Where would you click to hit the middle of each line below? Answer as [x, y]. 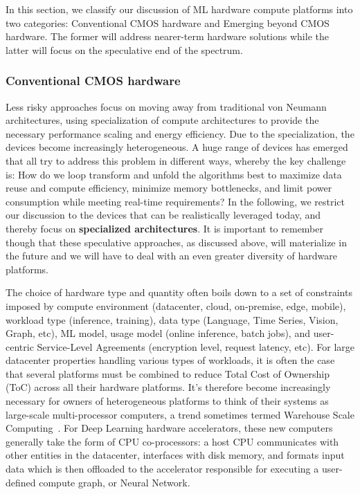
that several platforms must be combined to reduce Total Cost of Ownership [168, 373]
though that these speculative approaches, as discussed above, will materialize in [176, 242]
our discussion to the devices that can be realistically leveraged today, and [163, 215]
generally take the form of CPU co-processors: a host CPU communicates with [172, 441]
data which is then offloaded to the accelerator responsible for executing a [162, 469]
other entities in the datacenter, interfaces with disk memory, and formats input [175, 455]
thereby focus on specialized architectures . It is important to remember [164, 228]
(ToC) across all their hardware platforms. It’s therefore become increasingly [168, 387]
